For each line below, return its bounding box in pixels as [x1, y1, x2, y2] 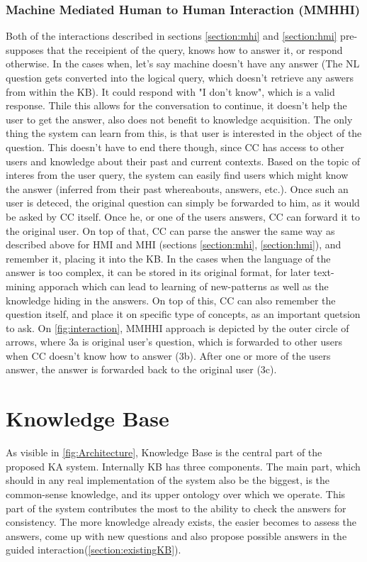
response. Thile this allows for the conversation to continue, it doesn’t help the [6, 98, 347, 113]
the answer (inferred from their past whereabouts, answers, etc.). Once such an [6, 181, 349, 196]
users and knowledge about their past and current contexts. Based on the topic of [6, 153, 361, 168]
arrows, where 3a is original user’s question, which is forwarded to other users [6, 334, 343, 349]
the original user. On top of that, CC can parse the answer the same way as [6, 223, 335, 238]
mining [6, 278, 36, 293]
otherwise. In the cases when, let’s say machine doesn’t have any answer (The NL [6, 56, 360, 71]
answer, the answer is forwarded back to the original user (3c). [6, 362, 277, 377]
